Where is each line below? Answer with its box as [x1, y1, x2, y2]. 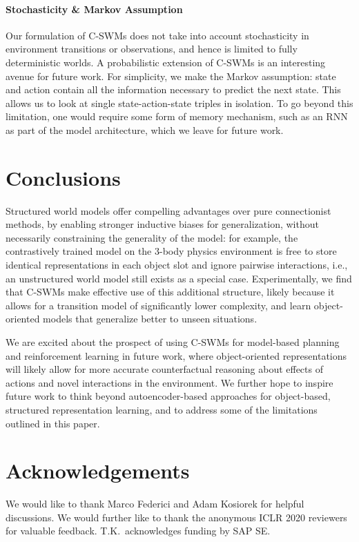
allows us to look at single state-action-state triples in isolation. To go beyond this [6, 95, 353, 110]
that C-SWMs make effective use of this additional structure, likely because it [6, 284, 335, 299]
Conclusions [6, 163, 121, 191]
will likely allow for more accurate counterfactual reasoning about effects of [6, 362, 323, 376]
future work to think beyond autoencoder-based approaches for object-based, [6, 389, 331, 403]
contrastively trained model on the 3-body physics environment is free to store [6, 244, 337, 258]
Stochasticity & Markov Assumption [6, 1, 183, 16]
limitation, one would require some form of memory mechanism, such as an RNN [6, 109, 348, 124]
